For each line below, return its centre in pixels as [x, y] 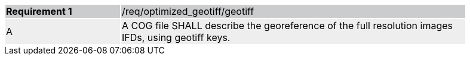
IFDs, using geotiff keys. [176, 37]
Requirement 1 [39, 11]
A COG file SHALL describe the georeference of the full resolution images [287, 26]
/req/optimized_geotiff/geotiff [188, 11]
